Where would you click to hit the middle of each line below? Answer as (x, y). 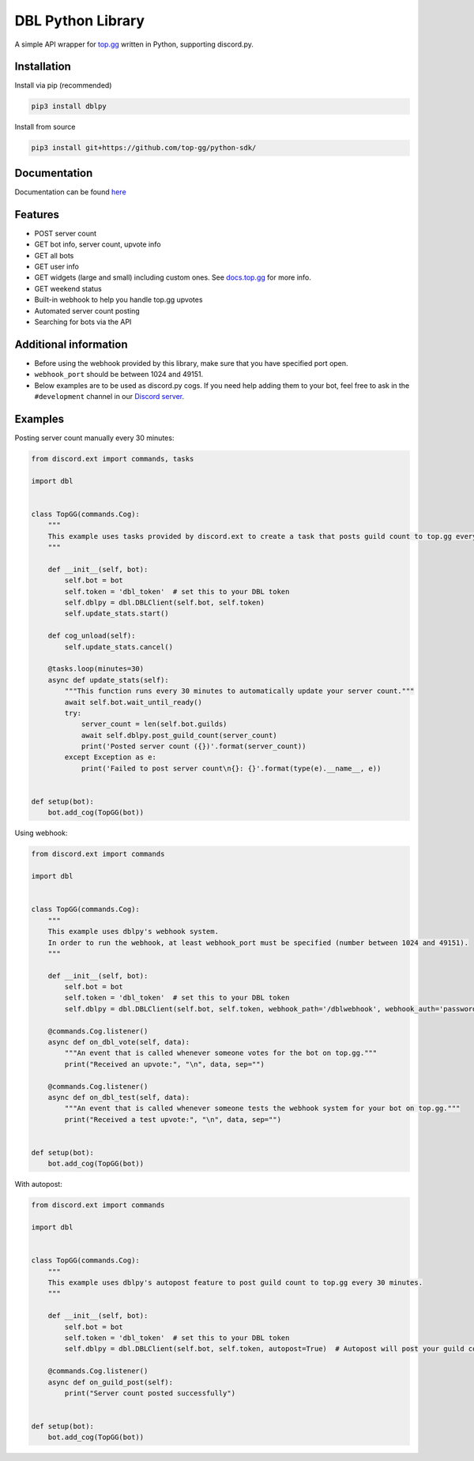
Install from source (45, 127)
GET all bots (54, 255)
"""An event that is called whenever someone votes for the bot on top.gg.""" (221, 1053)
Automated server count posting (87, 311)
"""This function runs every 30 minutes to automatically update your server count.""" (239, 691)
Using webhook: (41, 833)
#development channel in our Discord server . (109, 397)
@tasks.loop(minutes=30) (96, 669)
